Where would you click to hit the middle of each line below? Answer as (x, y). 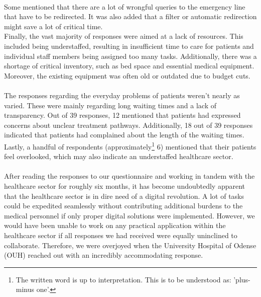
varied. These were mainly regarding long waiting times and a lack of (110, 105)
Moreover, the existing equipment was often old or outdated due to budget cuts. (127, 75)
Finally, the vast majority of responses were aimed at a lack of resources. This (124, 36)
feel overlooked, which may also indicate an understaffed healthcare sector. (119, 156)
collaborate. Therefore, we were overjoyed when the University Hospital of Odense (130, 245)
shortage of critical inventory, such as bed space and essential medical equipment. (129, 66)
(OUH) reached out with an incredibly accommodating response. (104, 255)
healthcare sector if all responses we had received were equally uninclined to (121, 235)
